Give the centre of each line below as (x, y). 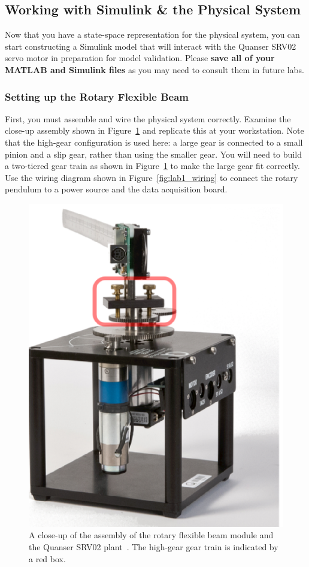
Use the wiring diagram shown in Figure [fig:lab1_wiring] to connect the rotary (152, 177)
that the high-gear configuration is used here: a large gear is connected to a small (154, 142)
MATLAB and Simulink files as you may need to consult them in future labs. (154, 69)
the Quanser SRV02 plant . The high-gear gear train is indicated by (154, 547)
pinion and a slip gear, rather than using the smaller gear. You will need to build (153, 154)
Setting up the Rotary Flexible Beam (97, 96)
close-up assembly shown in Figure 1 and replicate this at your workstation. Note (154, 130)
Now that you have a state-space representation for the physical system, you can (152, 34)
